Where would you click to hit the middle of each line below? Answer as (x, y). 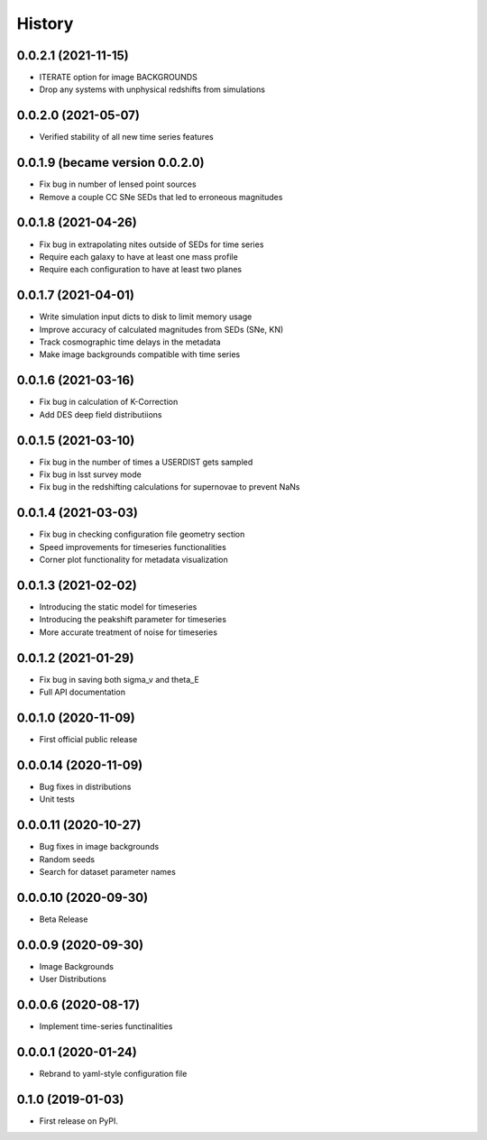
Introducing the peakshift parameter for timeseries (133, 620)
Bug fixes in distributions (85, 786)
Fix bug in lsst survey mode (90, 474)
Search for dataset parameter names (107, 871)
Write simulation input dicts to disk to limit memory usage (146, 317)
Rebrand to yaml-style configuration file (113, 1073)
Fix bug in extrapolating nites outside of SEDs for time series (152, 244)
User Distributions (73, 979)
